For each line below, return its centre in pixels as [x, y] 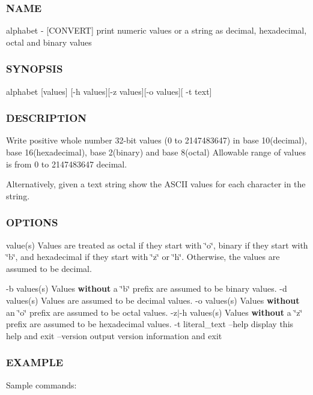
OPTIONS [32, 222]
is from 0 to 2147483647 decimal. [67, 164]
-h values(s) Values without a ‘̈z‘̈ [241, 312]
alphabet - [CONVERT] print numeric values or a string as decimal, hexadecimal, [156, 30]
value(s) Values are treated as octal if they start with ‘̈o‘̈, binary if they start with [157, 245]
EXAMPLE [35, 362]
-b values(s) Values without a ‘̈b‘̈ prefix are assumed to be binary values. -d [147, 288]
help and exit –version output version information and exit [114, 335]
